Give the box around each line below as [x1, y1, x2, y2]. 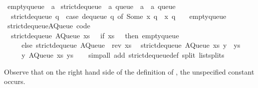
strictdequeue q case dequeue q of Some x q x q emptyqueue [11, 10, 226, 21]
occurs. [4, 76, 26, 87]
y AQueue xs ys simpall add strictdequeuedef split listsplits [21, 49, 224, 60]
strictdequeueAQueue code [7, 20, 91, 31]
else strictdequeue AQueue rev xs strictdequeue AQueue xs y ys [21, 40, 240, 50]
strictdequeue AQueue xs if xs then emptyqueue [11, 30, 179, 40]
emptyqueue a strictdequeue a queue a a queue [7, 1, 176, 11]
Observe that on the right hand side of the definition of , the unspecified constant [4, 66, 254, 77]
